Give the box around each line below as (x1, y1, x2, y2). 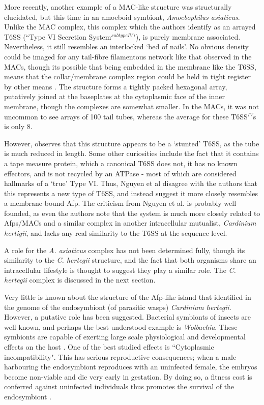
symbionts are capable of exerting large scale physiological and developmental (4, 331, 246, 342)
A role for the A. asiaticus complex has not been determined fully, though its (4, 244, 245, 255)
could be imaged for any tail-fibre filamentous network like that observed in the (4, 51, 252, 61)
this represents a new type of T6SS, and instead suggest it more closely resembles (4, 188, 258, 198)
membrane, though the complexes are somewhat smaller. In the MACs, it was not (4, 101, 259, 111)
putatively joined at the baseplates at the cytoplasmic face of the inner (4, 91, 225, 102)
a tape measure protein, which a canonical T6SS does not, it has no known (4, 158, 238, 168)
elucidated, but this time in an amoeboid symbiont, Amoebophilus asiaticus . (4, 11, 240, 22)
